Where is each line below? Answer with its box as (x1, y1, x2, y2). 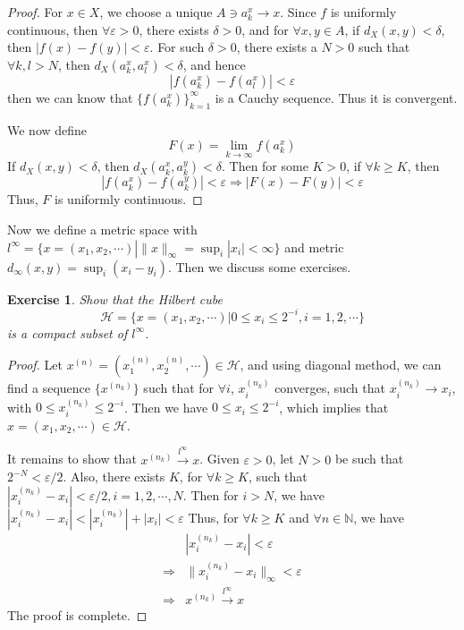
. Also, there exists (63, 467, 165, 486)
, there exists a (236, 38, 317, 56)
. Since (280, 3, 316, 21)
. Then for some (221, 157, 308, 175)
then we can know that (7, 88, 133, 106)
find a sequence (7, 379, 91, 397)
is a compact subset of (7, 323, 128, 342)
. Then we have (124, 397, 208, 416)
